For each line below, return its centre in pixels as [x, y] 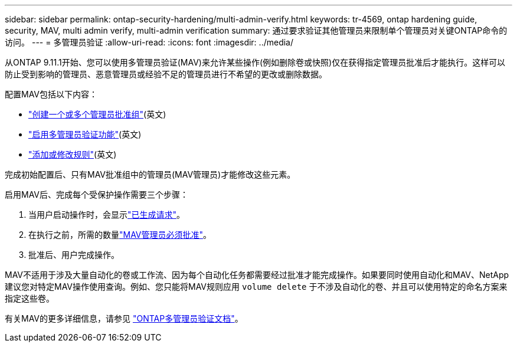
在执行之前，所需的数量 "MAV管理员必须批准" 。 [120, 235]
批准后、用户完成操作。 [74, 255]
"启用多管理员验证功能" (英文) [85, 134]
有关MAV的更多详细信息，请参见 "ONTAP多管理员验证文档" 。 [124, 318]
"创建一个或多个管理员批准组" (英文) [97, 114]
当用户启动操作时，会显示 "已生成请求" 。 [107, 215]
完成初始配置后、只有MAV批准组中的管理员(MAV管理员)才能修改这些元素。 [150, 174]
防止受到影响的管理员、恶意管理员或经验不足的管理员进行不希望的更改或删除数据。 [166, 74]
